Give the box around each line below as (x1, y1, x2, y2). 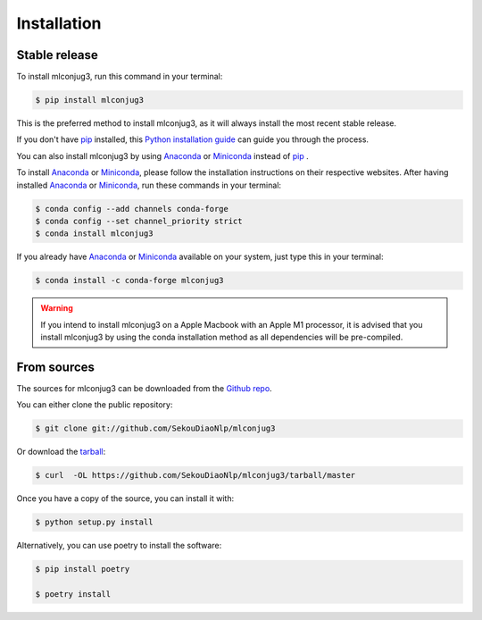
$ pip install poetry (35, 564, 130, 574)
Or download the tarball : (16, 447, 106, 457)
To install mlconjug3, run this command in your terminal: (16, 71, 223, 82)
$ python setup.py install (35, 517, 154, 527)
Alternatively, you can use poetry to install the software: (16, 540, 222, 551)
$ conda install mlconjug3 (35, 229, 154, 239)
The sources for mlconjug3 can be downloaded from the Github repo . (16, 383, 272, 393)
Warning (40, 303, 73, 314)
